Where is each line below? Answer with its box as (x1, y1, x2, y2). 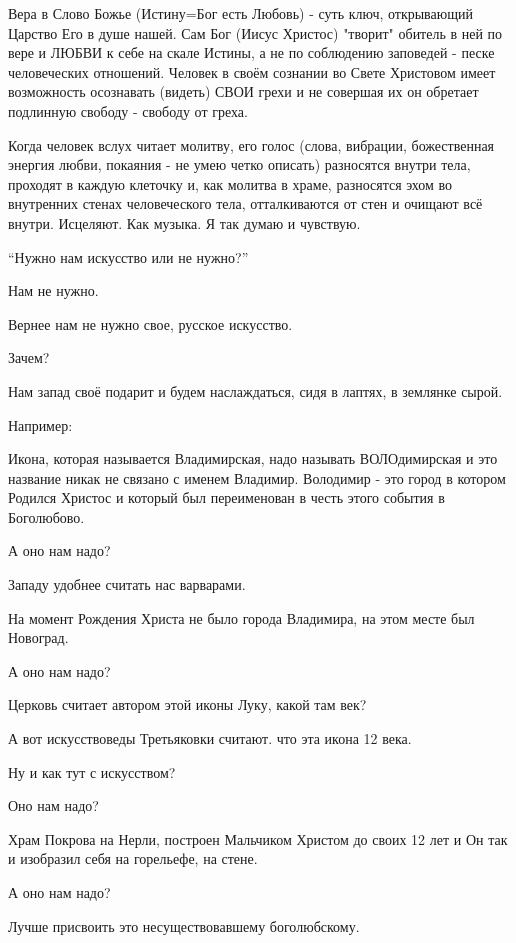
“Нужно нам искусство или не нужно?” (8, 246, 249, 267)
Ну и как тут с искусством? (8, 761, 176, 782)
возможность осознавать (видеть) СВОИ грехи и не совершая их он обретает (8, 81, 479, 102)
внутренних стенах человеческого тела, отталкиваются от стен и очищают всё (8, 193, 483, 214)
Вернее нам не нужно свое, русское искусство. (8, 313, 293, 334)
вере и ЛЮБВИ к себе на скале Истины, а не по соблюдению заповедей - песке (8, 42, 495, 63)
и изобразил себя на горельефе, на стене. (8, 848, 258, 869)
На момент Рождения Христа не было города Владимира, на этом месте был (8, 607, 475, 628)
